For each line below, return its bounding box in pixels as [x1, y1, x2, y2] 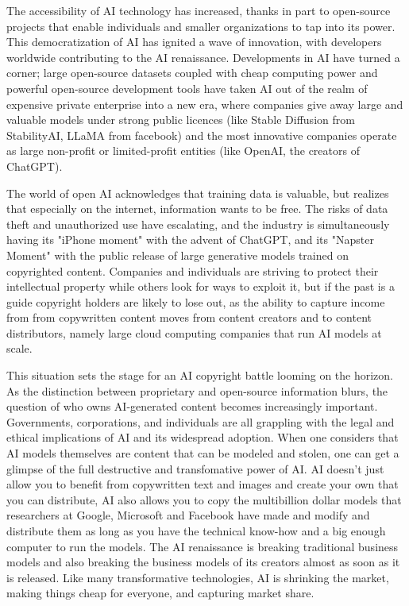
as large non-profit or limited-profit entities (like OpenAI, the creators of [6, 142, 360, 159]
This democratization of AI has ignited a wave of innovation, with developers [6, 33, 382, 50]
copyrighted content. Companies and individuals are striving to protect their [6, 262, 379, 279]
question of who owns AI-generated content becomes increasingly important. [6, 398, 378, 415]
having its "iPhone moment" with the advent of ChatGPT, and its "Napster [6, 231, 374, 248]
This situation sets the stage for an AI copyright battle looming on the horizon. [6, 367, 394, 384]
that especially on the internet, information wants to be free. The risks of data [6, 200, 388, 217]
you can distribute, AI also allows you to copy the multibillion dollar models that [6, 491, 402, 508]
